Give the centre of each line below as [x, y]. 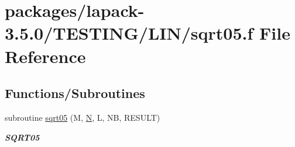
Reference [45, 56]
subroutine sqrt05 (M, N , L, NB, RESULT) [83, 117]
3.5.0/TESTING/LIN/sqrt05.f [129, 33]
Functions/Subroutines [75, 93]
